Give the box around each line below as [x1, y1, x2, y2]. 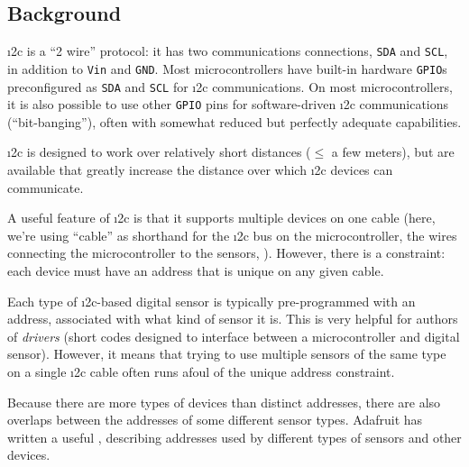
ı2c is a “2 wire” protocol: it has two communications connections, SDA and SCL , [7, 41, 448, 60]
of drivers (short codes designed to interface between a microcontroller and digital [7, 326, 460, 345]
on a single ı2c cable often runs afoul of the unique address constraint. [7, 362, 395, 380]
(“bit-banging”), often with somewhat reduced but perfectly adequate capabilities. [7, 112, 462, 131]
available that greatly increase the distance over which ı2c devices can [7, 160, 393, 179]
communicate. [7, 178, 84, 197]
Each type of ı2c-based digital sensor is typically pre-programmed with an [7, 291, 416, 310]
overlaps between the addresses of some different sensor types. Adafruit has [7, 410, 423, 429]
